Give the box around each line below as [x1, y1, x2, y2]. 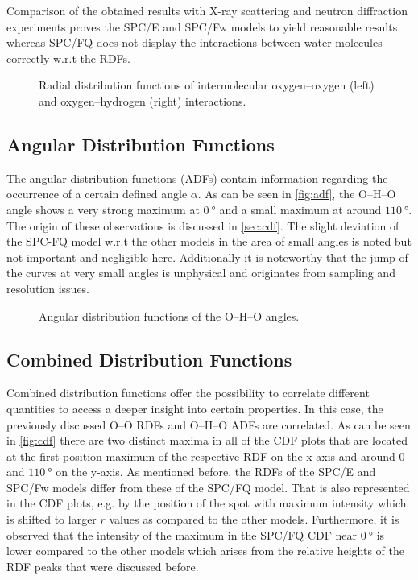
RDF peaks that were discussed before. [6, 557, 199, 574]
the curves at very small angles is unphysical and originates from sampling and [6, 264, 395, 281]
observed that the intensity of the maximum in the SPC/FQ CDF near [6, 526, 358, 543]
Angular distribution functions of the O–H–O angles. [39, 307, 300, 324]
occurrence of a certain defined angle [6, 185, 188, 202]
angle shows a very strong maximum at [6, 201, 200, 217]
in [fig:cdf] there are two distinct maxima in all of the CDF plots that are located [6, 432, 408, 449]
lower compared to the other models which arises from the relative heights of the [6, 542, 404, 559]
